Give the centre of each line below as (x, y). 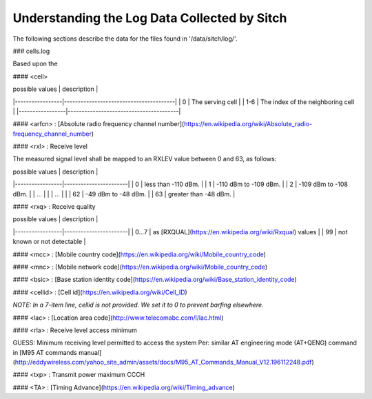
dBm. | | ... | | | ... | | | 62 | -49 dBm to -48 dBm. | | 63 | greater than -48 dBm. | (124, 194)
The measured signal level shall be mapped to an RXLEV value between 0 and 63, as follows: (145, 159)
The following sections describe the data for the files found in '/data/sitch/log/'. (125, 39)
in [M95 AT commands (45, 352)
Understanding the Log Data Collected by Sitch (150, 18)
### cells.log (31, 51)
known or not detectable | (49, 242)
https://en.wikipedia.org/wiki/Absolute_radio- (248, 124)
